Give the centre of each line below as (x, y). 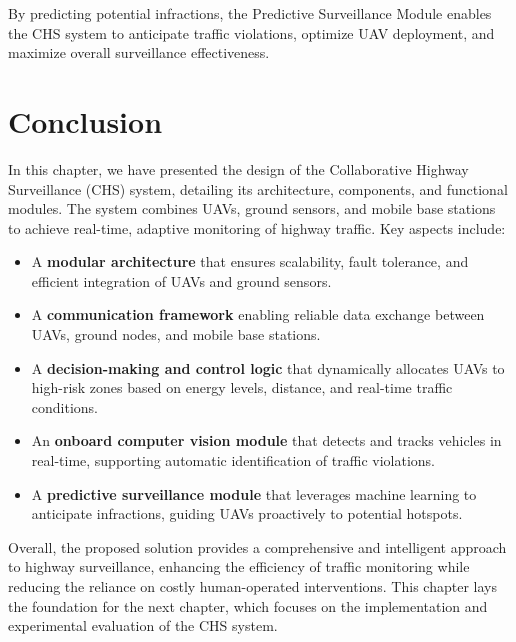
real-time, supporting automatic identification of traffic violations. (233, 460)
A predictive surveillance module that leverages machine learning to (254, 493)
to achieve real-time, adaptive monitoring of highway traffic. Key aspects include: (257, 227)
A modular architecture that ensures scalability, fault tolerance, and (250, 261)
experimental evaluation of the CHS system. (143, 625)
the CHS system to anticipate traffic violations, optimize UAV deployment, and (251, 32)
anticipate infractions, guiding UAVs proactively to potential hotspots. (247, 513)
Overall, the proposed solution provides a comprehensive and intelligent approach (257, 546)
